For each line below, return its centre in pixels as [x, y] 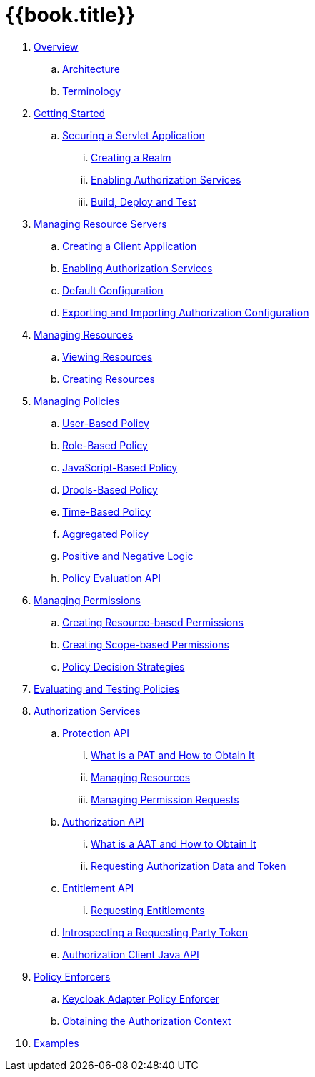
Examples [56, 1043]
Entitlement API [98, 888]
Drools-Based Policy [110, 489]
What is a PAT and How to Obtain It [173, 755]
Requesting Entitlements [148, 910]
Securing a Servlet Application [134, 135]
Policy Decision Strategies [124, 666]
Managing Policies [77, 401]
